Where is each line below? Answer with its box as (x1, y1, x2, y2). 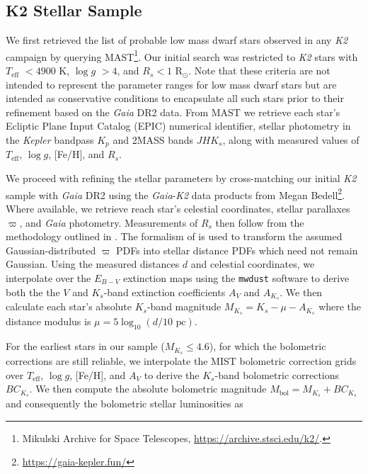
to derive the (144, 367, 200, 382)
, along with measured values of (222, 132, 360, 147)
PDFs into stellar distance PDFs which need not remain (115, 242, 358, 257)
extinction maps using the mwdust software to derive (122, 270, 350, 285)
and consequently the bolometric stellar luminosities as (6, 395, 243, 410)
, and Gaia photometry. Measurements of (19, 215, 198, 230)
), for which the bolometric (209, 339, 326, 354)
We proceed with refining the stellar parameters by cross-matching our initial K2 (6, 171, 357, 186)
